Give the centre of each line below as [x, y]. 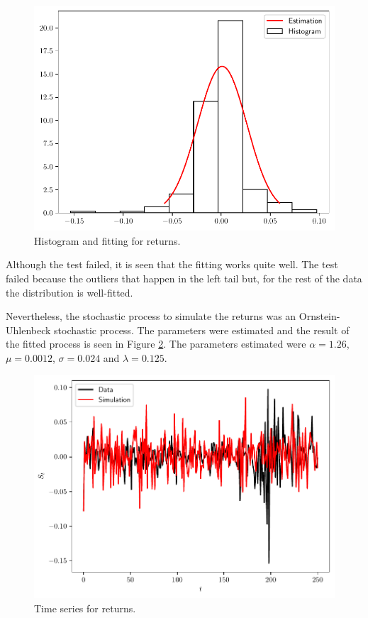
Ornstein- [319, 316]
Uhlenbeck [28, 330]
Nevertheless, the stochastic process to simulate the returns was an [151, 316]
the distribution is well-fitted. [69, 292]
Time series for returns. [85, 608]
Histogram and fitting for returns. [107, 240]
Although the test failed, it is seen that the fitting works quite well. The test [172, 264]
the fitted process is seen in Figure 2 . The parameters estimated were [156, 344]
